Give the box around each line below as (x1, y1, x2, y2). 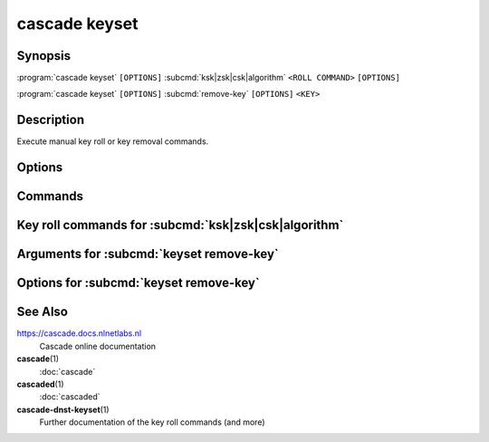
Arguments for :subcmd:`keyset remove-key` (16, 246, 280, 262)
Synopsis (16, 48, 72, 63)
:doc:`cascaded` (39, 391, 101, 402)
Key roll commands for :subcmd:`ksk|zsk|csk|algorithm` (16, 217, 344, 233)
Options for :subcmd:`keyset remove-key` (16, 275, 260, 291)
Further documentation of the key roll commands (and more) (39, 417, 266, 428)
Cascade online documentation (39, 341, 157, 351)
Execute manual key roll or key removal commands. (16, 136, 209, 147)
